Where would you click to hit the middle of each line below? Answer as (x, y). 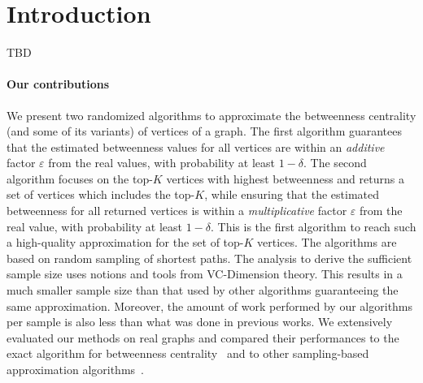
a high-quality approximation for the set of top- (125, 242)
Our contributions (58, 84)
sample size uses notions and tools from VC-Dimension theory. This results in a (205, 274)
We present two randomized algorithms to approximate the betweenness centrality (211, 115)
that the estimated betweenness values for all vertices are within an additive (196, 146)
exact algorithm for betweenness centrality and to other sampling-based (188, 353)
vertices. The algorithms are (327, 242)
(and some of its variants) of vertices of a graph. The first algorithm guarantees (205, 131)
